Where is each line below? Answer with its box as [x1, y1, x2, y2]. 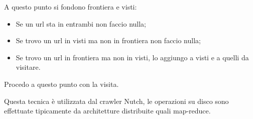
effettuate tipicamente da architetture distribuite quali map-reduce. [4, 105, 211, 116]
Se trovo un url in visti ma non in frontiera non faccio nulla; [16, 35, 201, 46]
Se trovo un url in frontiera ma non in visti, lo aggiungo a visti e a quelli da [16, 52, 249, 62]
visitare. [16, 62, 41, 72]
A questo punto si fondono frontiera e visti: [4, 2, 137, 12]
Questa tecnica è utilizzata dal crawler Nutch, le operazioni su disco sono [4, 95, 229, 106]
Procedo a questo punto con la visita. [4, 78, 119, 89]
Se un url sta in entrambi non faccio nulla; [16, 18, 146, 29]
